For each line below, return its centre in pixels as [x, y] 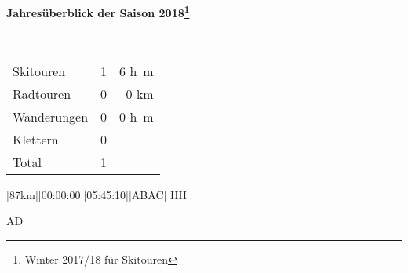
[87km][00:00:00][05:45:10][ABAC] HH [97, 194]
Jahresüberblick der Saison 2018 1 [98, 11]
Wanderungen [51, 116]
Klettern [36, 139]
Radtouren [42, 93]
